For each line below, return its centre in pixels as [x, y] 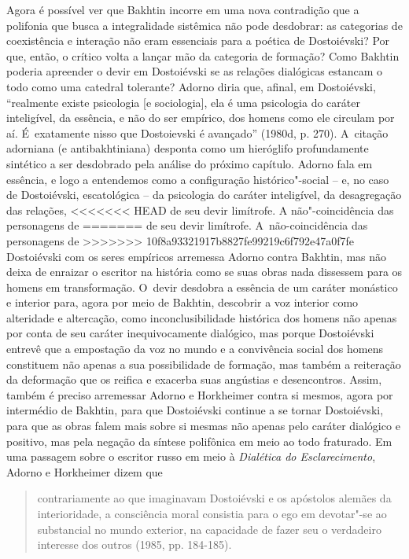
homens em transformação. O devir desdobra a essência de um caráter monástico [202, 287]
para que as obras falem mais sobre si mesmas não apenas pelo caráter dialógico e [203, 426]
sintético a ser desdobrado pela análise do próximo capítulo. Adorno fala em [190, 163]
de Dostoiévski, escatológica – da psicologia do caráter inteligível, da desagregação [204, 195]
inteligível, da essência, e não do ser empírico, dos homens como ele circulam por [201, 118]
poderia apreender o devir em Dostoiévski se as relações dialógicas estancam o [195, 71]
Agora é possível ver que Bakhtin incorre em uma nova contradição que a [183, 9]
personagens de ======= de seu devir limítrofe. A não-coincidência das [187, 225]
